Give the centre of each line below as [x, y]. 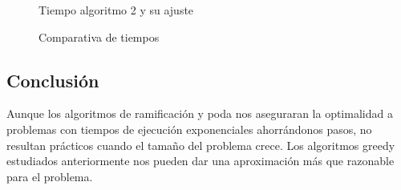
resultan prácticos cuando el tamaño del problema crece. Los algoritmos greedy [201, 145]
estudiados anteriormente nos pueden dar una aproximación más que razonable [200, 161]
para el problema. [50, 176]
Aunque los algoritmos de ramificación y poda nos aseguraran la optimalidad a [200, 113]
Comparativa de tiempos [99, 36]
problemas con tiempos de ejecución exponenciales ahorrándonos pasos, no [189, 129]
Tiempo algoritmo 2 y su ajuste [116, 10]
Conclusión [53, 80]
